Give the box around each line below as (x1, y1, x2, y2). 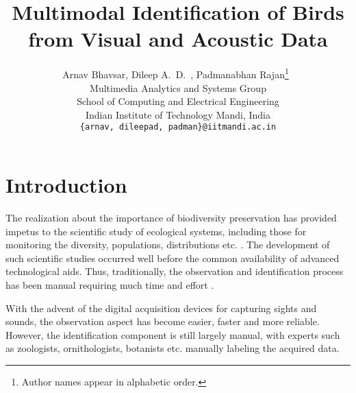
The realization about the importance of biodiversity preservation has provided (5, 210, 337, 224)
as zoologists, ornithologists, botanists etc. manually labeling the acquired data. (5, 341, 340, 355)
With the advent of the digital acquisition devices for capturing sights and (5, 300, 317, 315)
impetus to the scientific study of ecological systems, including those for (5, 224, 307, 238)
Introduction (5, 171, 127, 198)
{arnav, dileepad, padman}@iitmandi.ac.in (79, 122, 277, 132)
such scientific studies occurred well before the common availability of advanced (5, 250, 340, 265)
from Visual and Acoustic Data (28, 25, 328, 53)
